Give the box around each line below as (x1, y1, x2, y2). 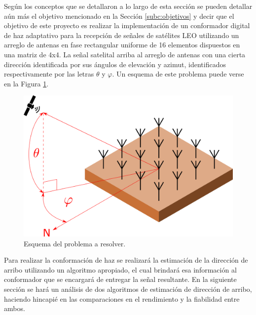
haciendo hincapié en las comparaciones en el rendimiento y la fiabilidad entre (4, 293, 240, 304)
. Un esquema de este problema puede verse (112, 69, 244, 79)
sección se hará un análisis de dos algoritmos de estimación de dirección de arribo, (4, 284, 252, 294)
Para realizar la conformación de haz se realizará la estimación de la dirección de (4, 255, 248, 265)
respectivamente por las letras (4, 69, 94, 79)
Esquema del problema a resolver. (24, 238, 126, 248)
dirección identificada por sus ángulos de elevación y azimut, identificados (4, 59, 226, 69)
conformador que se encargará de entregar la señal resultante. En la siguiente (4, 274, 237, 284)
